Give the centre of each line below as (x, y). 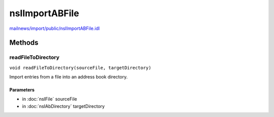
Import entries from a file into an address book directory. (68, 77)
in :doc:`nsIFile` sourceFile (49, 99)
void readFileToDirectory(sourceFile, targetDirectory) (80, 68)
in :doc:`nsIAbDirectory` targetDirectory (63, 106)
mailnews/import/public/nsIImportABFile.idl (55, 28)
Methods (24, 43)
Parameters (22, 90)
